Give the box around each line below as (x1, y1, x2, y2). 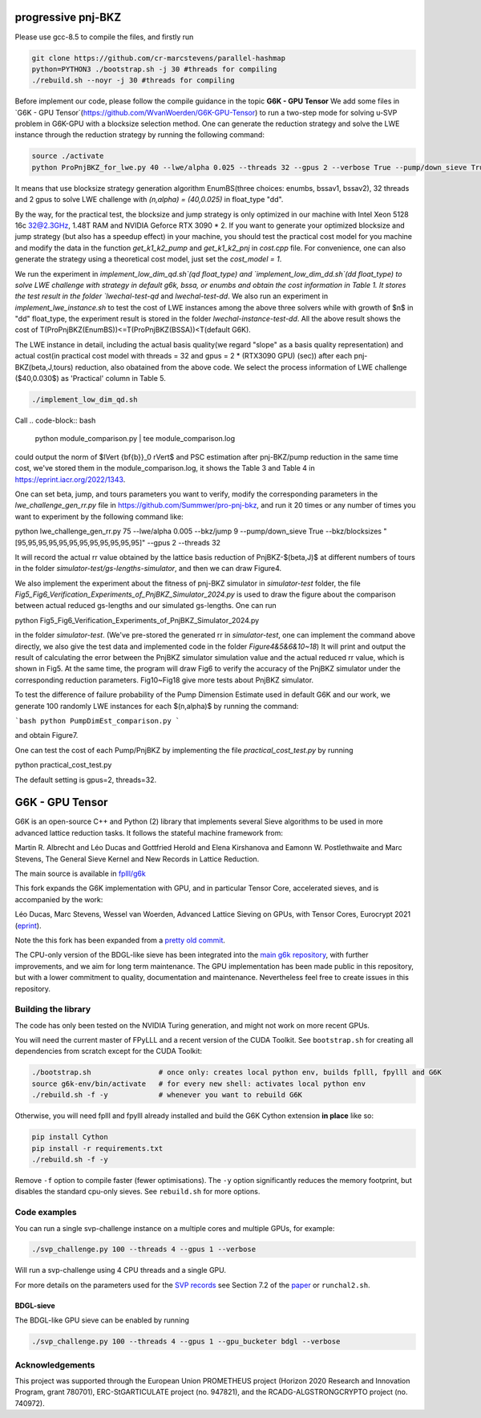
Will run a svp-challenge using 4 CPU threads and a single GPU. (14, 1266, 227, 1275)
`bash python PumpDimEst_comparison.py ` (14, 716, 180, 725)
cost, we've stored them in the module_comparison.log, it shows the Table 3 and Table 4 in (14, 464, 316, 473)
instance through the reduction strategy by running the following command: (14, 130, 265, 140)
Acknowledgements (14, 1359, 95, 1371)
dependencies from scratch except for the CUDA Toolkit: (14, 1047, 203, 1056)
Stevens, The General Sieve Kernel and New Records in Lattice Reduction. (14, 854, 260, 864)
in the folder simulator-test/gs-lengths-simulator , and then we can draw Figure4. (14, 564, 282, 573)
